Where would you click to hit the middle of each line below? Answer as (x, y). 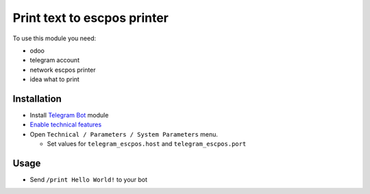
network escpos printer (63, 70)
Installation (37, 99)
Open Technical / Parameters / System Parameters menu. (124, 134)
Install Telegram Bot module (69, 115)
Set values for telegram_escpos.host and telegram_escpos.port (147, 144)
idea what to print (55, 79)
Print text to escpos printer (91, 18)
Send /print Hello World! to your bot (88, 180)
